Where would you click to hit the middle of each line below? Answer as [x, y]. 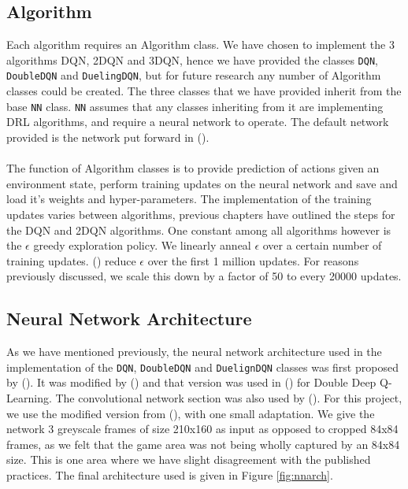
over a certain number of [322, 245]
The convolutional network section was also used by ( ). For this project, [229, 397]
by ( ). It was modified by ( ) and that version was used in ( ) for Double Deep [191, 382]
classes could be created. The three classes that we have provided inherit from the [204, 91]
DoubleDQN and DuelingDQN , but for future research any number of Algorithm [194, 75]
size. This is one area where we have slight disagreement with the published [189, 459]
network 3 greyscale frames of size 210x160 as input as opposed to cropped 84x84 [202, 429]
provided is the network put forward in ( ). [108, 137]
